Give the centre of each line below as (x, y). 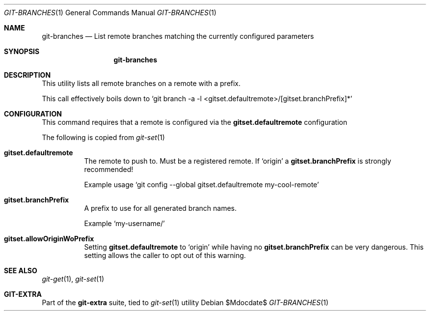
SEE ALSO (21, 271)
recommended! (109, 169)
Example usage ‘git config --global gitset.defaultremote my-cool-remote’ (202, 185)
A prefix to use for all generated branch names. (161, 208)
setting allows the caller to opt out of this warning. (165, 255)
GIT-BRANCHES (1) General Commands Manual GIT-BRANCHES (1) (110, 13)
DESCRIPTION (27, 75)
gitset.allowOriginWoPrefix (49, 239)
